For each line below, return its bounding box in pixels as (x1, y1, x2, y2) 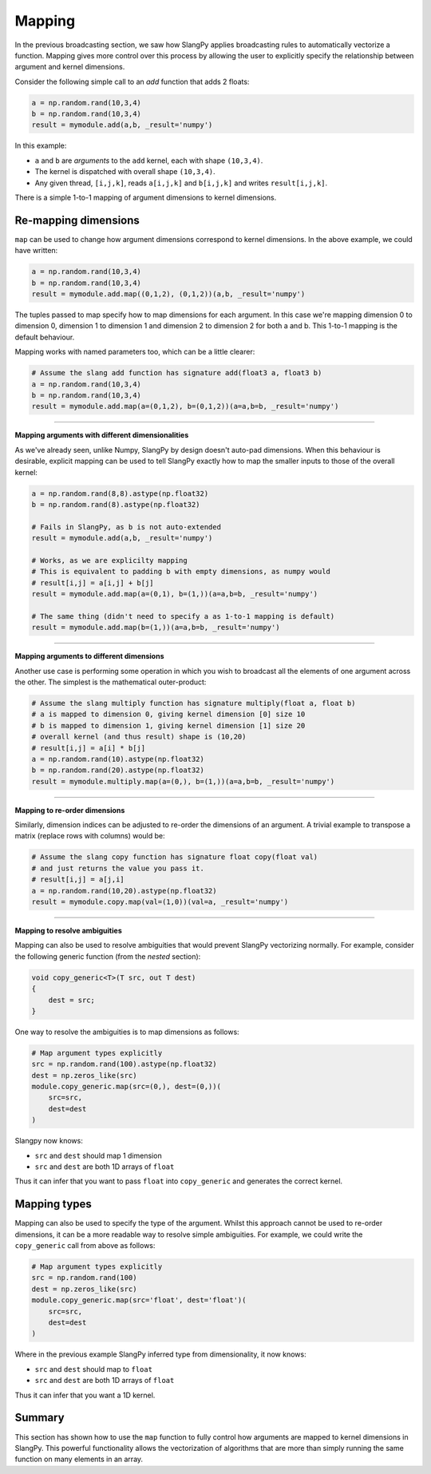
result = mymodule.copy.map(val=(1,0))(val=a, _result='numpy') (31, 897, 289, 906)
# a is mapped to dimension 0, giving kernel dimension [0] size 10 (31, 710, 306, 719)
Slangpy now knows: (14, 1136, 83, 1146)
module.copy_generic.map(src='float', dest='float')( (31, 1296, 247, 1305)
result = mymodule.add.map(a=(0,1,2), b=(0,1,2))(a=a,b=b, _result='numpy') (31, 402, 339, 411)
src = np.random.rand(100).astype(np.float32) (31, 1060, 217, 1069)
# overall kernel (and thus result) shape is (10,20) (31, 732, 247, 742)
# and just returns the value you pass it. (31, 863, 205, 873)
